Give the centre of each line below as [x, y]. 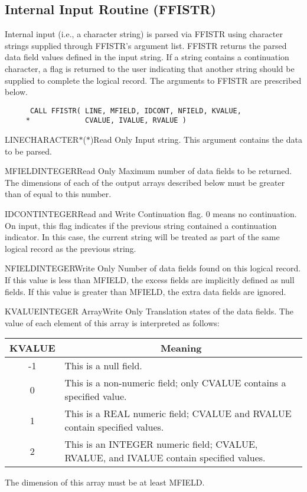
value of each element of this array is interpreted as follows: [112, 322]
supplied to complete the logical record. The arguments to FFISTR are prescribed [153, 80]
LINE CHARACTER [42, 140]
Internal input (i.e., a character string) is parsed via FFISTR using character [144, 34]
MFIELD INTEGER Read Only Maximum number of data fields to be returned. [148, 171]
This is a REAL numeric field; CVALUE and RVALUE [178, 414]
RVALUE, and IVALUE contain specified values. [165, 458]
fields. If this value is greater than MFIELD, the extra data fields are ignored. [146, 291]
